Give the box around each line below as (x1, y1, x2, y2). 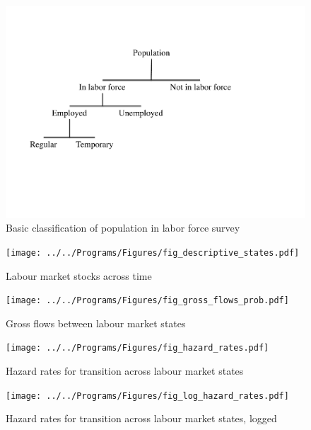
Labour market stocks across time (6, 268, 152, 283)
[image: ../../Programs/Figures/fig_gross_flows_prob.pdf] (6, 295, 289, 306)
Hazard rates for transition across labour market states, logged (6, 411, 277, 426)
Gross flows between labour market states (6, 315, 186, 330)
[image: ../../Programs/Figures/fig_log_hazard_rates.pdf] (6, 390, 289, 401)
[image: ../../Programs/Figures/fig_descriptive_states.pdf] (6, 247, 300, 258)
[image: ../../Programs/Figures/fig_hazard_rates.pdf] (6, 343, 269, 353)
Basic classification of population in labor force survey (6, 220, 240, 235)
